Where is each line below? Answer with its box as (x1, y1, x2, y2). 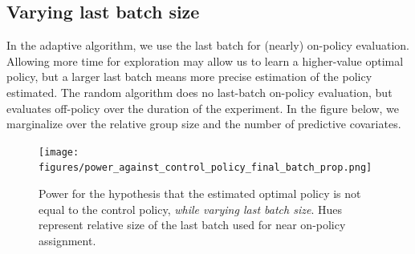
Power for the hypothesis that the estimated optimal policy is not (39, 185, 361, 202)
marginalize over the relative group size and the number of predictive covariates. (6, 115, 401, 132)
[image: (39, 146, 79, 158)
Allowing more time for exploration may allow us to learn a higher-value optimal (6, 52, 404, 69)
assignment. (39, 232, 96, 248)
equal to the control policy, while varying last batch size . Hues (39, 200, 342, 217)
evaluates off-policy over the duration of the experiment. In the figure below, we (6, 99, 400, 116)
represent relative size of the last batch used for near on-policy (39, 216, 346, 233)
